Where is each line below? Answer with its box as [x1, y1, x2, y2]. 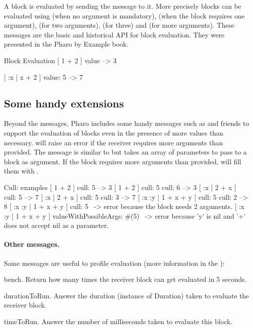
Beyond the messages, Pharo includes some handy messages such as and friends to [4, 118, 249, 128]
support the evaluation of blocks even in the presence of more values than [4, 127, 223, 138]
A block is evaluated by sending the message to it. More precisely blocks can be [4, 1, 241, 11]
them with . [4, 166, 39, 176]
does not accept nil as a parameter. [4, 220, 109, 230]
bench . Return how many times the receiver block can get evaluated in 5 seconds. [4, 274, 247, 284]
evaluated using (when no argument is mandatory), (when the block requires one [4, 10, 245, 20]
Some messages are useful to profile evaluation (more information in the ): [4, 258, 225, 268]
